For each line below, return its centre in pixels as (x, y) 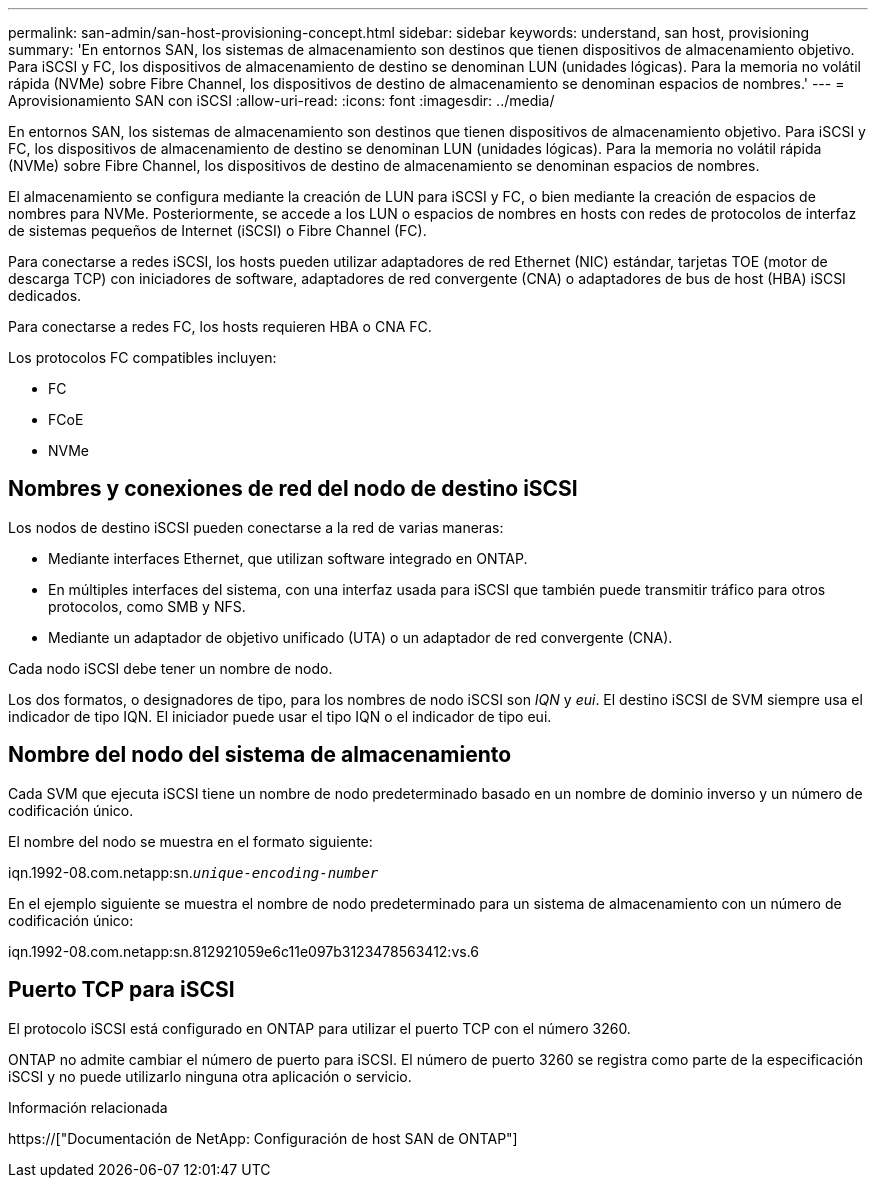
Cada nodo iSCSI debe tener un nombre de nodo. (170, 668)
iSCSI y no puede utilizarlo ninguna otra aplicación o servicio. (210, 1076)
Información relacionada (88, 1107)
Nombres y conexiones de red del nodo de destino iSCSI (293, 489)
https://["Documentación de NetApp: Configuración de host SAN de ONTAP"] (263, 1138)
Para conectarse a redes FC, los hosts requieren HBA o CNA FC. (220, 326)
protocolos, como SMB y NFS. (147, 606)
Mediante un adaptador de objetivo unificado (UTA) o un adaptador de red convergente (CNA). (360, 637)
